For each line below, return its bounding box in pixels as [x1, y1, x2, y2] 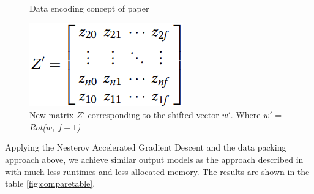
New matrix [29, 108, 74, 121]
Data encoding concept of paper [29, 2, 149, 14]
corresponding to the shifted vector [88, 108, 219, 121]
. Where [230, 108, 261, 121]
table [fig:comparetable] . [5, 177, 95, 190]
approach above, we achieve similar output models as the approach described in [5, 152, 304, 165]
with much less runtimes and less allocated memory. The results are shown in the [5, 165, 310, 177]
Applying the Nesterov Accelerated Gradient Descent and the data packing [5, 141, 286, 154]
